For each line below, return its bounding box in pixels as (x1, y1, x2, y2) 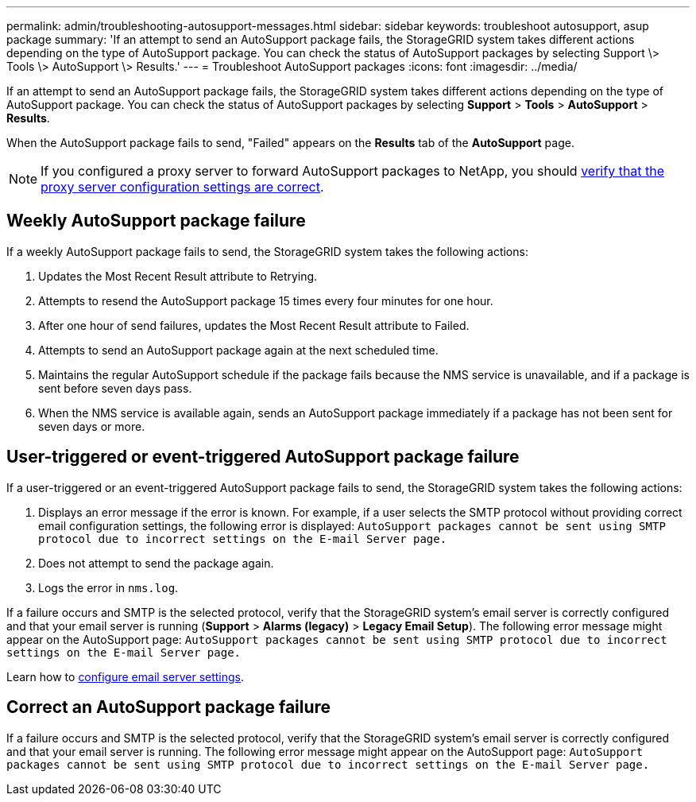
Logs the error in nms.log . (38, 580, 179, 595)
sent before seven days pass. (38, 381, 192, 395)
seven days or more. (38, 419, 145, 433)
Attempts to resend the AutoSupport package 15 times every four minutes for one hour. (38, 293, 493, 308)
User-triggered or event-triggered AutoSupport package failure (6, 447, 520, 467)
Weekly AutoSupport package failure (6, 211, 306, 231)
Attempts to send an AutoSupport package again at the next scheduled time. (38, 343, 439, 357)
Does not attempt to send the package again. (38, 556, 274, 570)
